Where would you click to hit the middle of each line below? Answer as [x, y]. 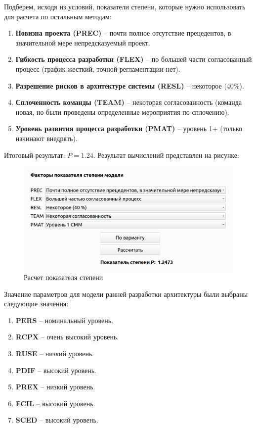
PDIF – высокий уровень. [56, 370]
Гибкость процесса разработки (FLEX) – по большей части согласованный [134, 59]
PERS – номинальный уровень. [64, 320]
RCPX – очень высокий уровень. [67, 337]
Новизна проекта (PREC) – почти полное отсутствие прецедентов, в [123, 33]
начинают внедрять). [46, 138]
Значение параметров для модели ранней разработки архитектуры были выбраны [126, 294]
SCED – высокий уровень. [57, 420]
